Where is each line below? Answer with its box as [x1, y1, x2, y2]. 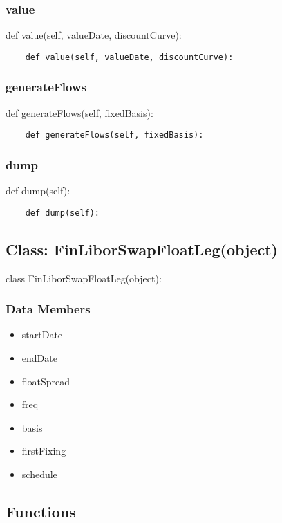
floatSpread [21, 374, 70, 388]
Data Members [6, 300, 91, 318]
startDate [21, 327, 63, 342]
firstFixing [21, 443, 66, 458]
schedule [21, 466, 57, 481]
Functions [6, 500, 76, 522]
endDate [21, 351, 57, 365]
